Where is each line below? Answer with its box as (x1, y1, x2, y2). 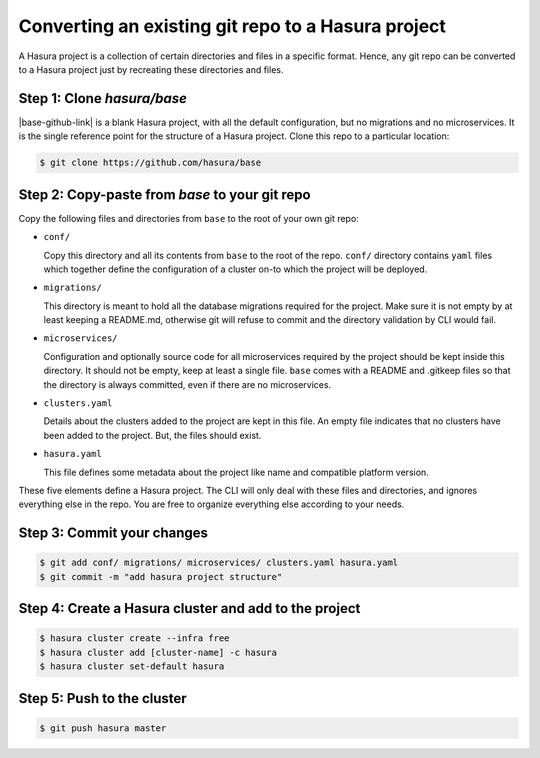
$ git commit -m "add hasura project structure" (39, 571, 283, 582)
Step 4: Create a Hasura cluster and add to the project (18, 600, 361, 617)
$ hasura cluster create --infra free (39, 633, 230, 644)
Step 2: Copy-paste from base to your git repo (18, 186, 311, 203)
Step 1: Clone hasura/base (18, 90, 187, 107)
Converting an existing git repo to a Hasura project (18, 15, 447, 37)
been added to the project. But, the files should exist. (43, 429, 262, 441)
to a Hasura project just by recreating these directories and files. (18, 63, 284, 75)
